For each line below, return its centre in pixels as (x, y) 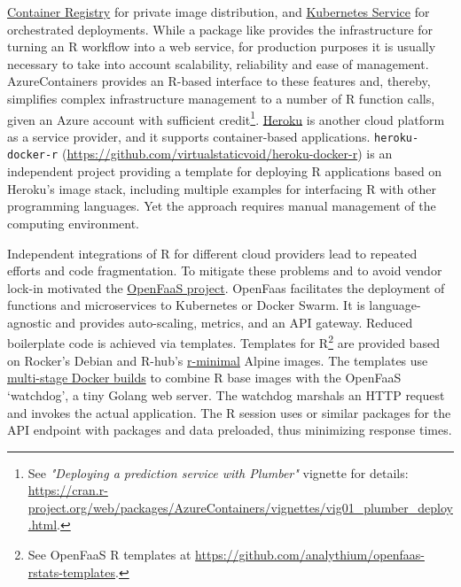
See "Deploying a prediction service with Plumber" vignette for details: (218, 472)
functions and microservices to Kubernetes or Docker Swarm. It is (186, 305)
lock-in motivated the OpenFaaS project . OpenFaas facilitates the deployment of (226, 287)
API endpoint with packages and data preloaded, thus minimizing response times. (230, 430)
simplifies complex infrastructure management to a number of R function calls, (221, 98)
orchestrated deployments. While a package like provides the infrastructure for (220, 29)
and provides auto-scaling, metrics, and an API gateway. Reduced (234, 322)
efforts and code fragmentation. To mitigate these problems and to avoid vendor (225, 270)
